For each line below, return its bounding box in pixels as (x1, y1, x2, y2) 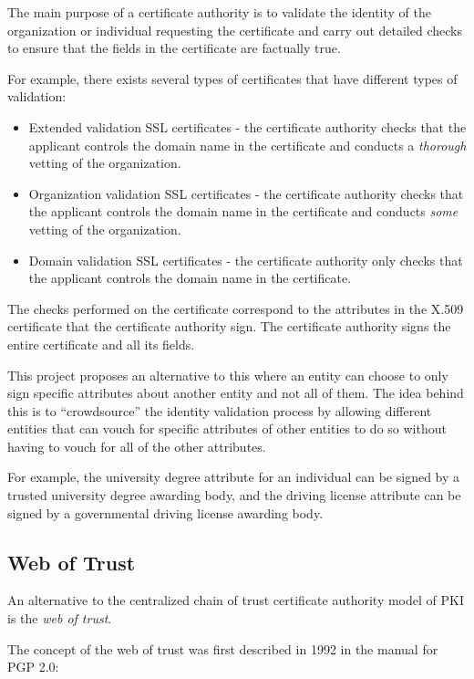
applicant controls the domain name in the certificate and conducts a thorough (28, 135, 467, 154)
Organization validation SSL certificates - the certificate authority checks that (28, 183, 464, 203)
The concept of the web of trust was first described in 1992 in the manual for (7, 639, 438, 658)
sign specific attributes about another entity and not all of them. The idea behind (7, 383, 464, 402)
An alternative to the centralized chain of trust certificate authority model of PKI (7, 590, 464, 610)
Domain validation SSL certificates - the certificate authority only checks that (28, 250, 463, 269)
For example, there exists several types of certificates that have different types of (7, 68, 458, 88)
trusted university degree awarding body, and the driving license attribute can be (7, 486, 461, 505)
